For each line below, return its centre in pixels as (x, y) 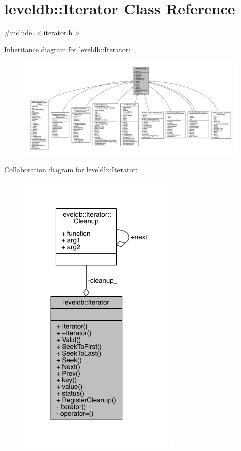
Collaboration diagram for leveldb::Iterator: (71, 170)
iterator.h (58, 32)
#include (18, 32)
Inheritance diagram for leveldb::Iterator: (67, 49)
